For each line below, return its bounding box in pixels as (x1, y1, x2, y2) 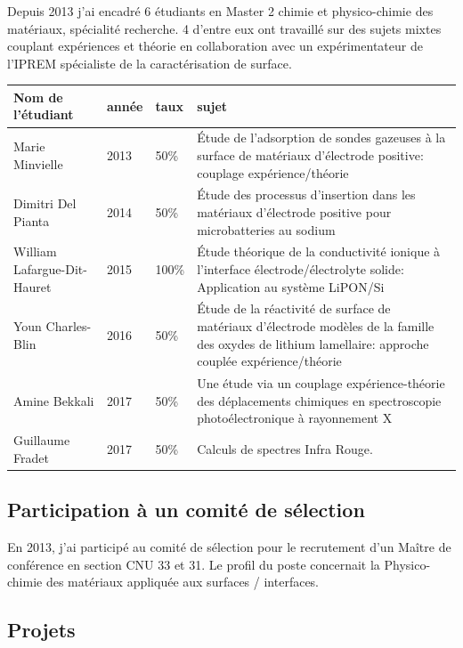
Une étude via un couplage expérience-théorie (197, 374, 445, 393)
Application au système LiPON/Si (197, 277, 385, 296)
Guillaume (13, 431, 70, 450)
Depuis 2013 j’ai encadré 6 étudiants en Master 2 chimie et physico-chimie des (7, 2, 434, 20)
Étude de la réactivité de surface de (197, 299, 391, 318)
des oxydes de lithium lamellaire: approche (197, 334, 429, 352)
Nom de (13, 87, 63, 106)
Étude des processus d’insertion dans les (197, 185, 416, 204)
